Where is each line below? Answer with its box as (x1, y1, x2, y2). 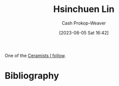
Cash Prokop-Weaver (61, 20, 106, 26)
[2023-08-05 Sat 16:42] (59, 29, 109, 35)
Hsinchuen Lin (53, 3, 115, 15)
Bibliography (5, 70, 59, 81)
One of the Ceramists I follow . (5, 52, 66, 58)
